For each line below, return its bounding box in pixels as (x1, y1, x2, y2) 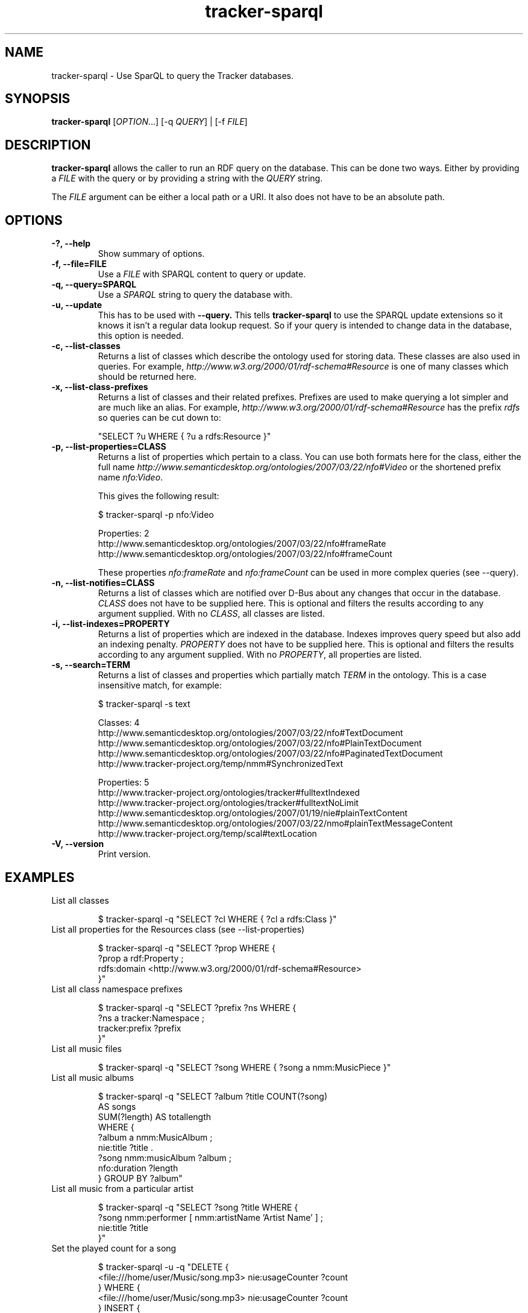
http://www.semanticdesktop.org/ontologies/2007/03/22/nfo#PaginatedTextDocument (98, 748, 443, 759)
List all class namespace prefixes (51, 983, 183, 994)
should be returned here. (98, 371, 196, 382)
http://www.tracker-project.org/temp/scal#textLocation (98, 828, 317, 839)
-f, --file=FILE (51, 259, 107, 269)
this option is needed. (98, 330, 184, 341)
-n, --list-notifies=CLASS (51, 578, 155, 588)
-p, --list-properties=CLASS (51, 441, 166, 452)
